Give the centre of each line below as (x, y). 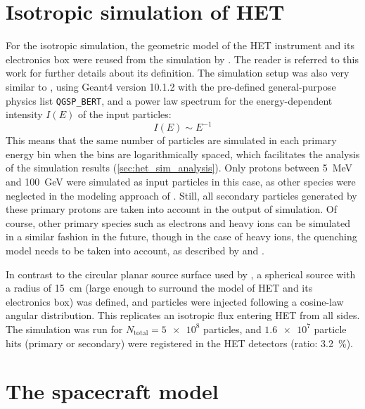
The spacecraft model (112, 391)
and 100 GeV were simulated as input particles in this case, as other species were (181, 182)
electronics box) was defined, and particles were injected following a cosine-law (175, 301)
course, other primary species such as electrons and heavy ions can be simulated (178, 222)
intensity (24, 114)
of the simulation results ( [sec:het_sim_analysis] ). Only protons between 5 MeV (179, 168)
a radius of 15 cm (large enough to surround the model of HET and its (159, 288)
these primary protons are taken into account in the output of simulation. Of (171, 209)
